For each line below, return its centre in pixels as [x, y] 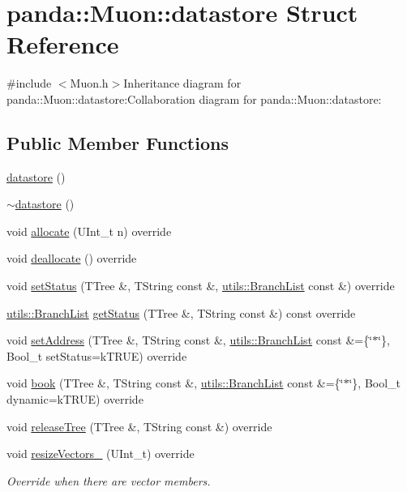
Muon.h [89, 83]
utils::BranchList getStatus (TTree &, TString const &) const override [181, 312]
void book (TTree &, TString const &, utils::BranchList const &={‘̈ [175, 383]
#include [29, 83]
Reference [63, 44]
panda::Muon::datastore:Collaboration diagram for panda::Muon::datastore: [194, 98]
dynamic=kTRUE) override [75, 399]
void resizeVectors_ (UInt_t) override [101, 453]
